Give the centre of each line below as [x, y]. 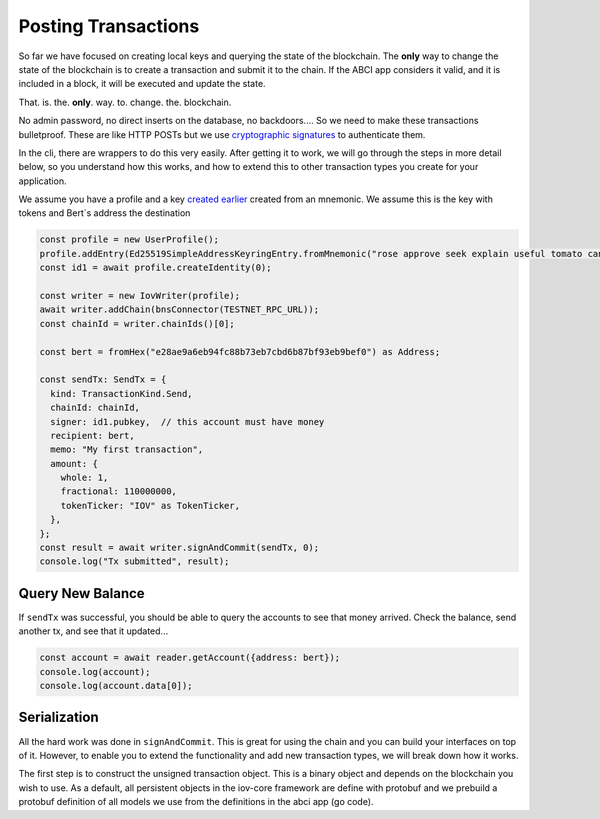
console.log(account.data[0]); [116, 686]
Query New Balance [81, 593]
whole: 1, [84, 478]
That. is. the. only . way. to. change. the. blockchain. [125, 102]
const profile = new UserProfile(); [129, 239]
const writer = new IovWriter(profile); [139, 295]
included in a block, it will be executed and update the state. [142, 84]
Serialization [58, 717]
